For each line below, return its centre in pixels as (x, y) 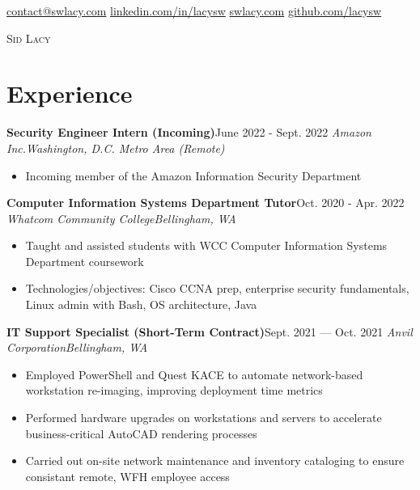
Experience (70, 93)
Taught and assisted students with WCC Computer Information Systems (206, 245)
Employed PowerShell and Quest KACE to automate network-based (194, 374)
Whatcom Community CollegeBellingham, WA (121, 218)
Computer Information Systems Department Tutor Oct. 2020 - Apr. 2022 (206, 203)
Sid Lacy (29, 38)
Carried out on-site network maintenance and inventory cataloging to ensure (215, 460)
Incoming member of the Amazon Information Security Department (193, 175)
